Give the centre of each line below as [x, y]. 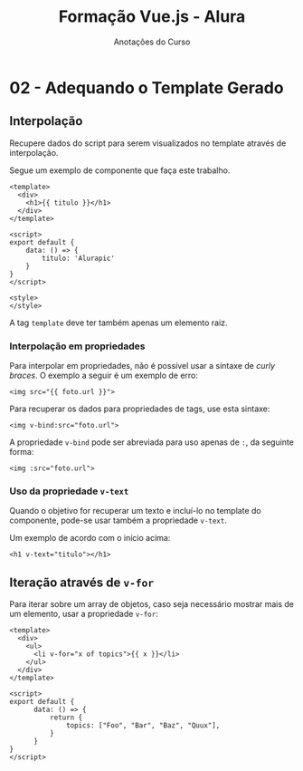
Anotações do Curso [152, 42]
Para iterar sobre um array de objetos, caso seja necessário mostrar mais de [152, 604]
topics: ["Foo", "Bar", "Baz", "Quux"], [143, 726]
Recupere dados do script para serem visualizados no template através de [148, 143]
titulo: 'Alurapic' [79, 258]
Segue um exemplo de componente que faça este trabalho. [120, 170]
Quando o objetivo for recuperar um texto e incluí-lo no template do [135, 511]
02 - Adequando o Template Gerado [147, 87]
